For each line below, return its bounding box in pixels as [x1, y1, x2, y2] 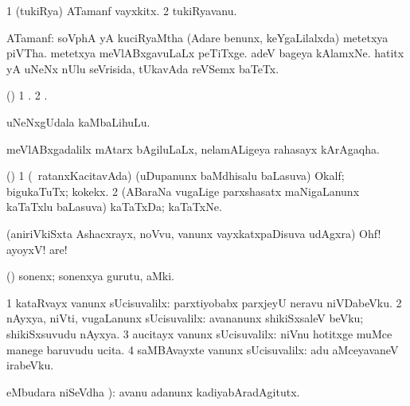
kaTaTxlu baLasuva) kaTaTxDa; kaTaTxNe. [6, 198, 222, 215]
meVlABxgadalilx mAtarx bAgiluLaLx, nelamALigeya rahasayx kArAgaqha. [6, 140, 380, 157]
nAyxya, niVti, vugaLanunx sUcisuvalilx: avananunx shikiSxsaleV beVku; [6, 310, 364, 326]
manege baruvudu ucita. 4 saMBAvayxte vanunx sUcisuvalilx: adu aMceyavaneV [6, 341, 399, 357]
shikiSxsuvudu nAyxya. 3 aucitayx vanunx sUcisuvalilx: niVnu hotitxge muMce [6, 325, 392, 342]
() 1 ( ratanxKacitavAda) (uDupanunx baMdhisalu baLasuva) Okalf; [6, 167, 345, 184]
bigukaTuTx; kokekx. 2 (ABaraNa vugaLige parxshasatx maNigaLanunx [6, 182, 360, 199]
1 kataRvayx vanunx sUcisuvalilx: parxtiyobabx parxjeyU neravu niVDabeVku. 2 [6, 294, 402, 310]
